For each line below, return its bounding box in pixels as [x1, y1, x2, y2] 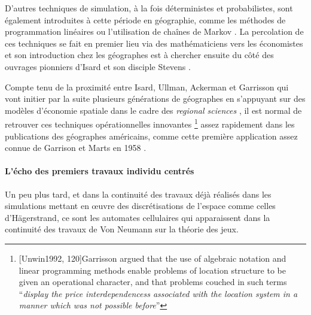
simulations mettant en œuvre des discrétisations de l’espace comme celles [5, 199, 276, 212]
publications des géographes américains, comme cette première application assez [5, 129, 298, 142]
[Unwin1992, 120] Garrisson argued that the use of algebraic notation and [19, 252, 286, 264]
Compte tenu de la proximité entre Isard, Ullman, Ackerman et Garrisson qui [5, 80, 289, 93]
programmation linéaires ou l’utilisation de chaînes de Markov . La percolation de [5, 25, 304, 38]
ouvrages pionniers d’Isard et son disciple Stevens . [5, 60, 191, 72]
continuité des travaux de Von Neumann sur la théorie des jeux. [5, 223, 239, 235]
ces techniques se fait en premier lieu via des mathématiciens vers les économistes [5, 37, 303, 49]
